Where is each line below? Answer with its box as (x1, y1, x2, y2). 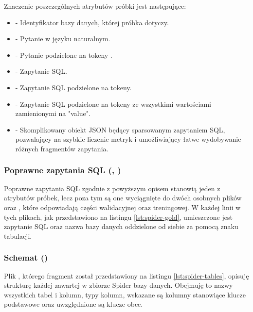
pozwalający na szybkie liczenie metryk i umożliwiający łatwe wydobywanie (15, 134, 241, 144)
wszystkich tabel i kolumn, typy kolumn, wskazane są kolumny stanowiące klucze (4, 289, 246, 299)
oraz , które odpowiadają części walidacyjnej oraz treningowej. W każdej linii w (4, 202, 241, 212)
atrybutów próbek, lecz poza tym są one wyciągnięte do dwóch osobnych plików (4, 193, 242, 203)
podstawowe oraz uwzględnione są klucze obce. (4, 299, 143, 309)
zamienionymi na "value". (15, 108, 90, 118)
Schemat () (4, 251, 48, 263)
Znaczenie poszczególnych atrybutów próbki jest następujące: (4, 1, 186, 11)
